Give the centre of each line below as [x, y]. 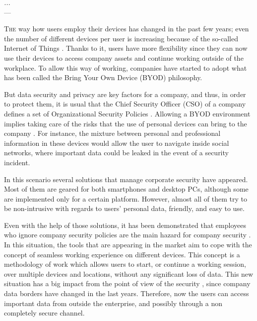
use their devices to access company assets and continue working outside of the [124, 57]
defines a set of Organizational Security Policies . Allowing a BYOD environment [127, 113]
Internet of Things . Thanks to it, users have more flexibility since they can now [126, 48]
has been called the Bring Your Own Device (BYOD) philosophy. [103, 77]
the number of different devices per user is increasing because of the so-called [121, 38]
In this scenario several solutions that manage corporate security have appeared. [126, 179]
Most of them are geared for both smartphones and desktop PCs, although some [126, 189]
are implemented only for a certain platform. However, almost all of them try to [126, 198]
